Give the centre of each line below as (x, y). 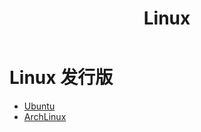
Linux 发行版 (61, 78)
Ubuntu (39, 106)
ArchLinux (45, 116)
